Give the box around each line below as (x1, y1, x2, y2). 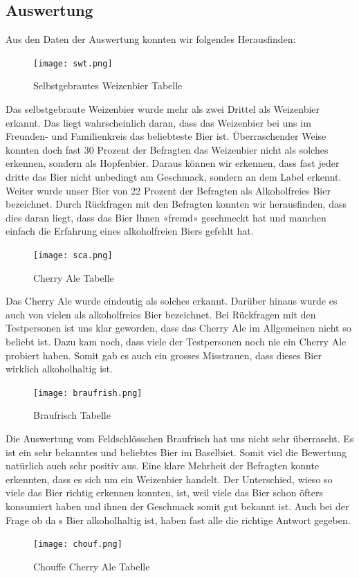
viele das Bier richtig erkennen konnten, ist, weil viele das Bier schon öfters (6, 485, 324, 500)
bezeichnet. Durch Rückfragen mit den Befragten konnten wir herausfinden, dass (6, 197, 347, 211)
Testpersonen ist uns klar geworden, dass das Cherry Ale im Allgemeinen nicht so (6, 320, 351, 335)
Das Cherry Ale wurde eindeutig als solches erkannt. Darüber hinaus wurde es (6, 293, 338, 308)
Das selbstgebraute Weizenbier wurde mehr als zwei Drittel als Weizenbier (6, 102, 320, 116)
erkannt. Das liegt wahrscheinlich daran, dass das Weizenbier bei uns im (6, 115, 311, 129)
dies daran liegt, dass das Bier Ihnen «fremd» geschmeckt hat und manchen (6, 210, 326, 224)
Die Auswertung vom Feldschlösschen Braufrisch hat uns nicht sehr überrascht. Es (6, 431, 354, 446)
